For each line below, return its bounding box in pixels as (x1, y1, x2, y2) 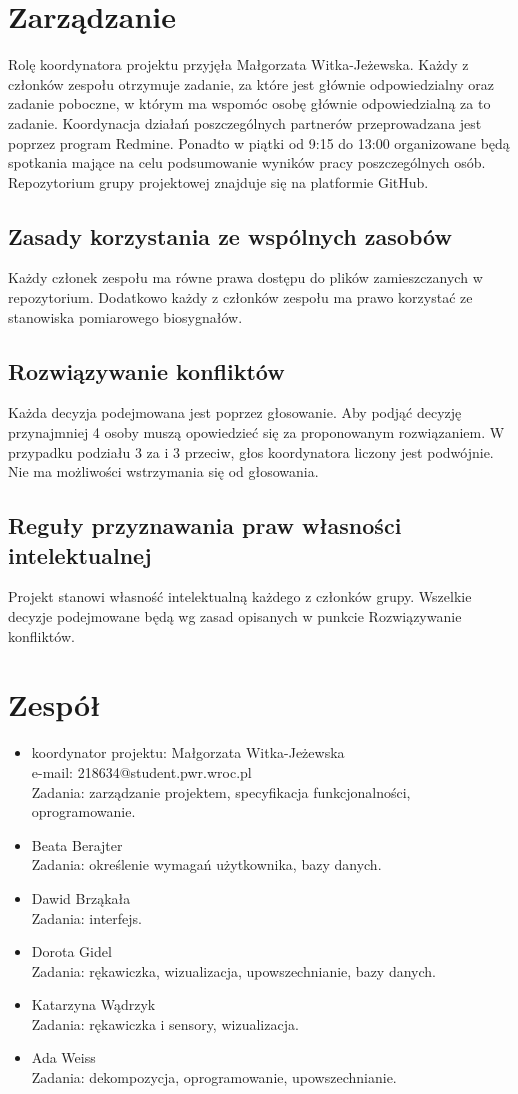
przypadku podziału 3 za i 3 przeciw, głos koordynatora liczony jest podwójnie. (8, 441, 494, 462)
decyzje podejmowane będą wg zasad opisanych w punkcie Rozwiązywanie (8, 606, 462, 627)
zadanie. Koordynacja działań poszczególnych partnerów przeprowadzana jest (8, 112, 482, 133)
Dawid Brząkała (31, 887, 131, 908)
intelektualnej (8, 539, 152, 570)
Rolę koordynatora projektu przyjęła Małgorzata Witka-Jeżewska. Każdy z (8, 54, 469, 75)
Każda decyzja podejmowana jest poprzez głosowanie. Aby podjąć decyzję (8, 402, 462, 423)
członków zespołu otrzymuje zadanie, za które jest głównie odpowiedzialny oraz (8, 73, 495, 94)
